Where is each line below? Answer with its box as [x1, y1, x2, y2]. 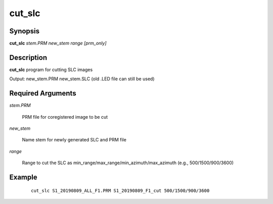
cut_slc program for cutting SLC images [9, 66, 93, 73]
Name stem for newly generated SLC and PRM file [22, 137, 126, 143]
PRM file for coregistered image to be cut [22, 114, 108, 120]
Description [9, 53, 48, 62]
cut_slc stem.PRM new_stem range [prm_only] [9, 40, 107, 46]
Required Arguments [9, 89, 76, 98]
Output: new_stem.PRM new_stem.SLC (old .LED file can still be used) [9, 76, 155, 82]
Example [9, 173, 37, 182]
